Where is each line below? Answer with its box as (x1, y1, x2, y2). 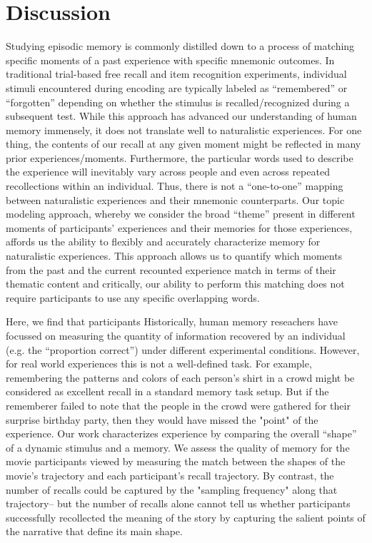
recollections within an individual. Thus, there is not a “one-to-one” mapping (6, 178, 343, 193)
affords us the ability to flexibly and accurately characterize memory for (6, 234, 321, 249)
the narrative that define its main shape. (6, 524, 183, 539)
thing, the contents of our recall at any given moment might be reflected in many (6, 136, 361, 151)
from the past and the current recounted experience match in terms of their (6, 262, 336, 277)
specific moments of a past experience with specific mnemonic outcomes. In (6, 52, 335, 67)
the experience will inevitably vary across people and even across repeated (6, 164, 330, 179)
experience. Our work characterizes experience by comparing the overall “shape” (6, 426, 357, 441)
